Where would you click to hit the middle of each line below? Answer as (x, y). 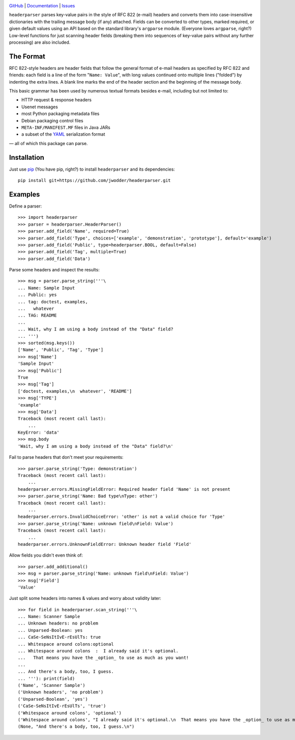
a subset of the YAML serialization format (63, 134)
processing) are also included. (40, 42)
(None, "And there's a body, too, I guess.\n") (76, 727)
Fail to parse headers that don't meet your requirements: (66, 457)
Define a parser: (25, 206)
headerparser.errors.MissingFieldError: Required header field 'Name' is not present (124, 489)
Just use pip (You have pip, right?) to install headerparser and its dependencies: (92, 169)
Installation (27, 157)
